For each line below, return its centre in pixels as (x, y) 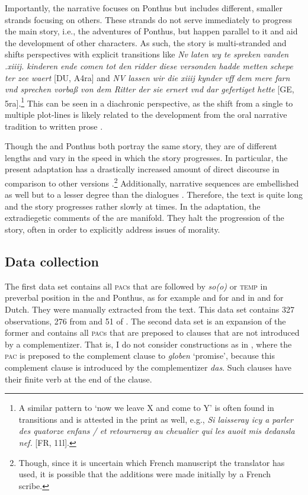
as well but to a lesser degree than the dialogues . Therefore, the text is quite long (154, 195)
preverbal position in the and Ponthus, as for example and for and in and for (144, 298)
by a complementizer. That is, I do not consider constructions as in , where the (148, 344)
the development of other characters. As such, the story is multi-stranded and (146, 42)
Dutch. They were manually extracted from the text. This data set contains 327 (150, 309)
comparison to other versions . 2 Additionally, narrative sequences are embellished (152, 182)
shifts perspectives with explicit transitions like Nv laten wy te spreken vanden (147, 54)
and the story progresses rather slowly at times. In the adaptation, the (133, 206)
